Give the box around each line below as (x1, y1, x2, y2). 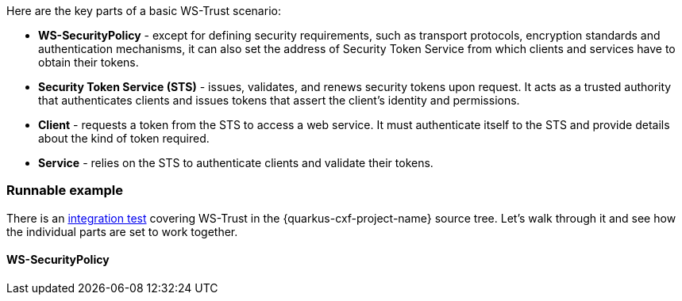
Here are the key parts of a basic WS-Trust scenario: (6, 4, 281, 17)
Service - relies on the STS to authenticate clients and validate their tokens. (38, 156, 433, 170)
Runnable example (6, 182, 123, 199)
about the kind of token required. (38, 131, 210, 145)
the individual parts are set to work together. (6, 224, 238, 238)
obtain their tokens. (38, 55, 139, 69)
